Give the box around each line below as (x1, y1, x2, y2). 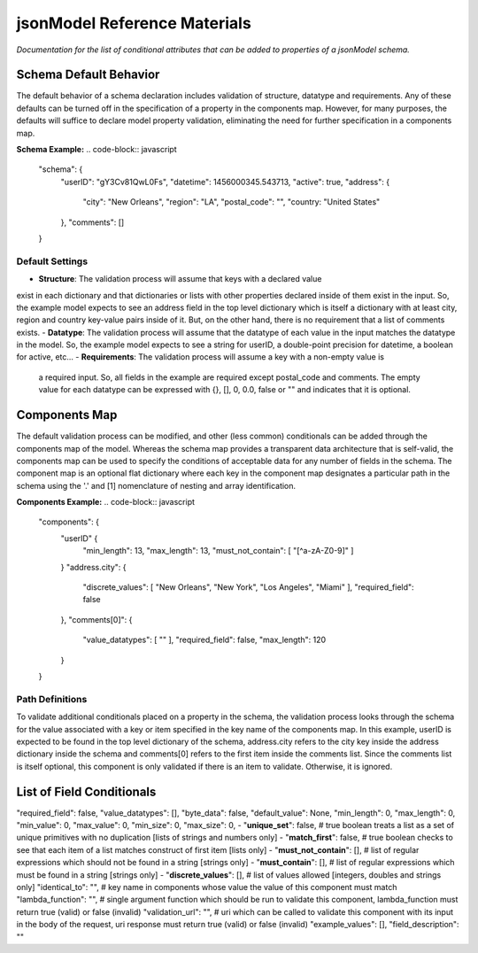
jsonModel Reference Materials (16, 13, 251, 33)
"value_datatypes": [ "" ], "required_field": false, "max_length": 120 (82, 634, 327, 646)
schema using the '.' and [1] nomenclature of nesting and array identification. (16, 480, 297, 491)
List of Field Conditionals (16, 784, 157, 799)
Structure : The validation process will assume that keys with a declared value (38, 274, 322, 284)
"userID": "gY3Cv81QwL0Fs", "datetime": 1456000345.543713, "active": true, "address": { (60, 176, 389, 187)
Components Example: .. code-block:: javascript (16, 497, 195, 507)
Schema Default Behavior (16, 67, 160, 82)
